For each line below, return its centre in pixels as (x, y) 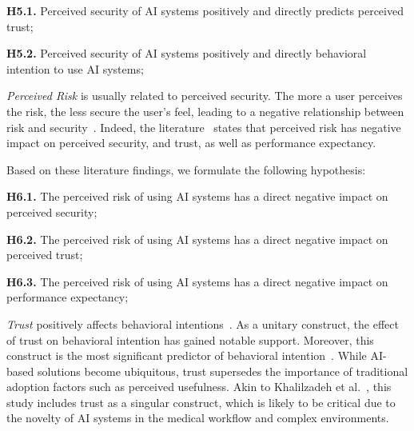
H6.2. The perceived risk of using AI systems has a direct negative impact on (197, 239)
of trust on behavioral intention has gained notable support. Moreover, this (190, 339)
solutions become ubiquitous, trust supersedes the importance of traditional (223, 371)
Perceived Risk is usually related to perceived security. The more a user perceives (205, 96)
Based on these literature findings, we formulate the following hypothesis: (186, 169)
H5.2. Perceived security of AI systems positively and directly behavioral (187, 53)
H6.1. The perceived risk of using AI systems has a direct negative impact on (197, 196)
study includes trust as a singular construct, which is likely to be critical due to (201, 402)
